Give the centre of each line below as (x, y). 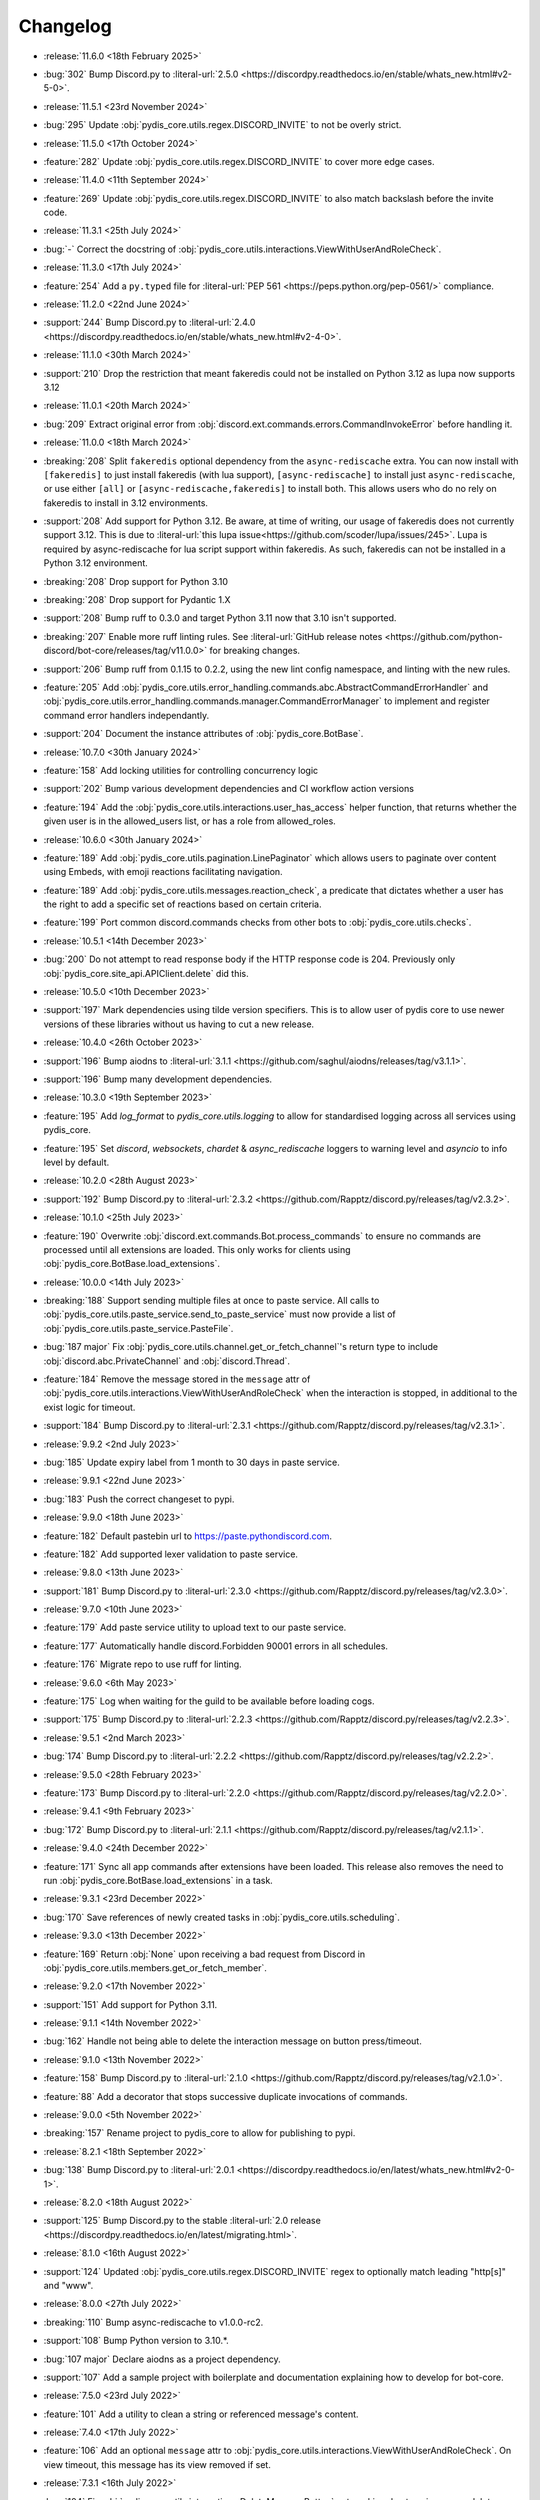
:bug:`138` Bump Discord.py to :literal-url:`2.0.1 (139, 2170)
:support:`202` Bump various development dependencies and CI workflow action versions (229, 789)
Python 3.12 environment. (96, 563)
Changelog (65, 26)
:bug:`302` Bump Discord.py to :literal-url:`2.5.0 (141, 74)
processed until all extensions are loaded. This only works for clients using (197, 1249)
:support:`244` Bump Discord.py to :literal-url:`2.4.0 (149, 322)
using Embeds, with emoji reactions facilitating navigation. (163, 872)
